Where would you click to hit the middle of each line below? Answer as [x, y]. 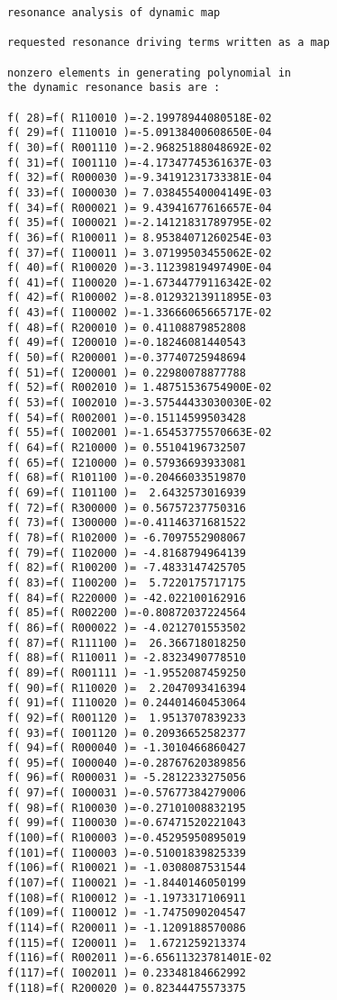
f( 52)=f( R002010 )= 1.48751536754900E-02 [140, 388]
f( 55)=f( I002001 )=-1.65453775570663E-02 [140, 433]
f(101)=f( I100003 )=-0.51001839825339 [127, 853]
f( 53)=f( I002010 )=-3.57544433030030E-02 [140, 403]
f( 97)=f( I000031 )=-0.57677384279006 [127, 793]
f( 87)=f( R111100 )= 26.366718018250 [127, 643]
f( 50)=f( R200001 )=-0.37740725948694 [127, 358]
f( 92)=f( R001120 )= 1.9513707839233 [127, 718]
